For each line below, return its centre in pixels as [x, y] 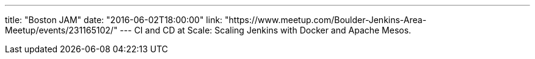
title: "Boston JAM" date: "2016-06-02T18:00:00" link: [114, 20]
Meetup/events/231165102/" [61, 30]
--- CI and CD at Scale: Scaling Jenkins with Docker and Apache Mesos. [266, 30]
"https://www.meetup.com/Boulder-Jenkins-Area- [326, 20]
